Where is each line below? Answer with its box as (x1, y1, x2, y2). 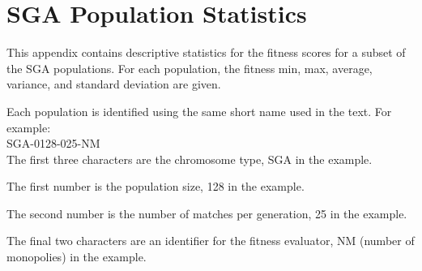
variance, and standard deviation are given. (6, 75, 221, 92)
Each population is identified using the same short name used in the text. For (6, 102, 392, 119)
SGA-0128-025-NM (6, 135, 100, 152)
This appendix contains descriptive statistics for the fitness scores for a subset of (6, 44, 406, 61)
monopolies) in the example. (6, 248, 147, 265)
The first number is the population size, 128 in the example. (6, 178, 305, 195)
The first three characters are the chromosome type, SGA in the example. (6, 150, 373, 167)
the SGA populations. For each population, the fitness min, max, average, (6, 59, 373, 76)
